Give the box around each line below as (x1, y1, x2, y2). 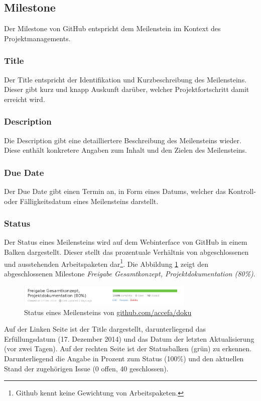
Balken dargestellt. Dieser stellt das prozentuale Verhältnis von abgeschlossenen (4, 247, 249, 257)
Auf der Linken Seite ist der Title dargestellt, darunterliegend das (4, 324, 206, 334)
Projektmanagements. (4, 33, 71, 43)
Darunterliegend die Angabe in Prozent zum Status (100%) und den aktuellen (4, 353, 244, 364)
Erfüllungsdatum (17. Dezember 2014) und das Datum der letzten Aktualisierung (4, 333, 254, 344)
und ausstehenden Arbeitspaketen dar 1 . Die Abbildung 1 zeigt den (4, 257, 208, 269)
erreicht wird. (4, 93, 45, 104)
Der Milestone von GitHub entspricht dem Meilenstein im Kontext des (4, 23, 221, 34)
